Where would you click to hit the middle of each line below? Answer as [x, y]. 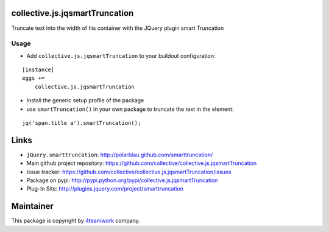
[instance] [38, 70]
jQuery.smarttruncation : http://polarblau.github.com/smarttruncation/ [120, 155]
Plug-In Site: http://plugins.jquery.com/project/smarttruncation [105, 189]
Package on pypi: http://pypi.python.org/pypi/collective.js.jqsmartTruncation [122, 180]
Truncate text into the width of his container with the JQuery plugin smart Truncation [118, 28]
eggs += [34, 78]
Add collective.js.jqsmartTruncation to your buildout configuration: [121, 55]
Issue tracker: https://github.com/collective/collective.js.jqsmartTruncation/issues [129, 172]
